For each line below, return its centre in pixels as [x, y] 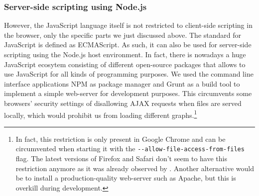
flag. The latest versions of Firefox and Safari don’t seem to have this [121, 158]
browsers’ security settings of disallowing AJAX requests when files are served [123, 103]
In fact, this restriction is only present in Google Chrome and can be [121, 139]
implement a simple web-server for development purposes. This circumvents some [128, 93]
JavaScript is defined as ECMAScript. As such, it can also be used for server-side [128, 45]
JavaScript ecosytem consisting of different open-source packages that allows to [125, 64]
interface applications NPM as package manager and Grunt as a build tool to [122, 83]
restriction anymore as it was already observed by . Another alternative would [135, 168]
